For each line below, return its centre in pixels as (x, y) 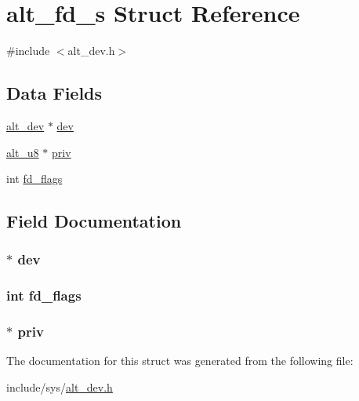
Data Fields (54, 93)
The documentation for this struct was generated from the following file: (180, 361)
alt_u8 (23, 152)
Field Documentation (94, 221)
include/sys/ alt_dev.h (60, 386)
